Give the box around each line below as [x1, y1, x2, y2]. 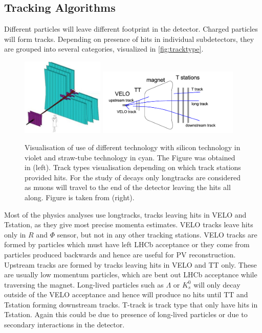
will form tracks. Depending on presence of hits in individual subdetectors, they [4, 33, 254, 44]
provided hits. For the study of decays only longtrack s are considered [25, 172, 241, 182]
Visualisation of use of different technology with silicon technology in [25, 141, 241, 152]
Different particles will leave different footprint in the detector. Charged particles [4, 23, 258, 34]
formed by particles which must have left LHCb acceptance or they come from [4, 239, 250, 250]
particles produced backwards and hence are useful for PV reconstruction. [4, 249, 236, 259]
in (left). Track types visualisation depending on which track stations [25, 162, 241, 173]
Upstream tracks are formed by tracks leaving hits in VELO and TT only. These [4, 259, 257, 270]
